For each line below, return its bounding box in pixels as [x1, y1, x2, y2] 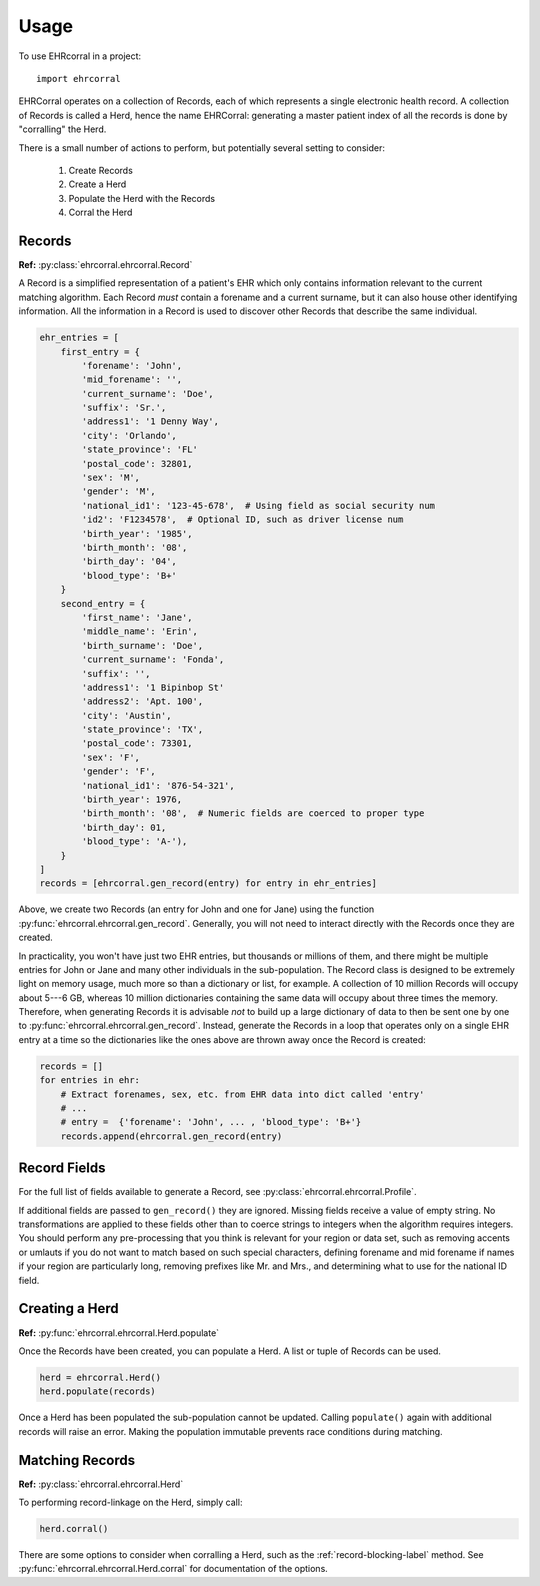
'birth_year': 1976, [81, 794, 183, 805]
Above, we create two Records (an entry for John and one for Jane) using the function [18, 903, 375, 915]
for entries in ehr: [39, 1075, 140, 1086]
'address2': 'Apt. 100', [81, 696, 204, 707]
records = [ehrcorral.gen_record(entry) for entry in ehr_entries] [39, 878, 378, 889]
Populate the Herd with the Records [68, 192, 215, 204]
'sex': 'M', [81, 472, 140, 484]
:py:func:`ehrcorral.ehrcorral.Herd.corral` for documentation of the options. [18, 1563, 329, 1575]
